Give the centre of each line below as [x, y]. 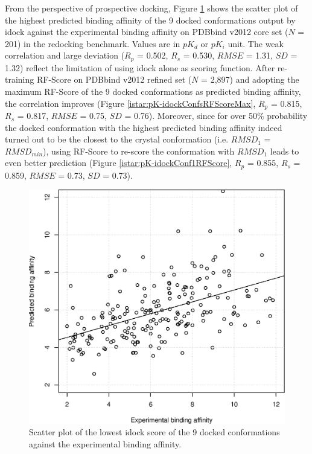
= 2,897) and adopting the [250, 79]
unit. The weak [256, 43]
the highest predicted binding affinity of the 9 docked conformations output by [150, 20]
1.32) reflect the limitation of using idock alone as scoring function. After [140, 67]
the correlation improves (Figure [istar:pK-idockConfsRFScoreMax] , [130, 103]
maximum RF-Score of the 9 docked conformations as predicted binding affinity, [153, 91]
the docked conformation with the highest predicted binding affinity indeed [144, 127]
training [20, 79]
